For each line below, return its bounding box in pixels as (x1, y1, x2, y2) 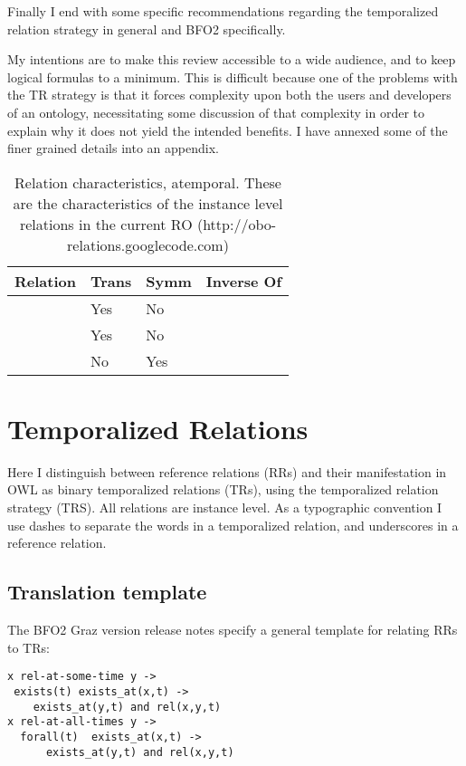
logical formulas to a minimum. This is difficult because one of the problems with (7, 67, 458, 86)
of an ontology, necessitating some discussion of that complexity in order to (7, 102, 424, 121)
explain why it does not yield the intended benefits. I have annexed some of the (7, 120, 448, 139)
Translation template (7, 578, 207, 606)
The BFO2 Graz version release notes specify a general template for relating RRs (7, 620, 458, 639)
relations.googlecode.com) (67, 234, 229, 255)
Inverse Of (205, 270, 282, 292)
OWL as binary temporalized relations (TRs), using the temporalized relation (7, 480, 439, 499)
